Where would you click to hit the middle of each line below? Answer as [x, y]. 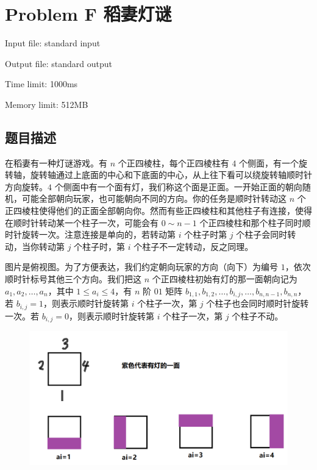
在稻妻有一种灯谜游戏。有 [56, 162]
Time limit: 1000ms [41, 84]
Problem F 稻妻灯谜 [88, 14]
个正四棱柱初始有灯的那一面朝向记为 [225, 279]
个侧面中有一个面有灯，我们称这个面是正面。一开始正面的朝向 [178, 186]
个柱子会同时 [262, 234]
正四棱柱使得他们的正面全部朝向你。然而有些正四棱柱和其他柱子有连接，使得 [158, 211]
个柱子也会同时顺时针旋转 [258, 303]
